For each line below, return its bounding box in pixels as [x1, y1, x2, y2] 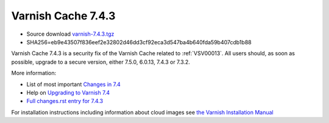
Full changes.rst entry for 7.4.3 [26, 98, 104, 105]
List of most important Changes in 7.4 [26, 81, 121, 88]
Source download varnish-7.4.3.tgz [26, 30, 115, 38]
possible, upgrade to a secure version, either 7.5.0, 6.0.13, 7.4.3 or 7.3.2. [11, 58, 190, 65]
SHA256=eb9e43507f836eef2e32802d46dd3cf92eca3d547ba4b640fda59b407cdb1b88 [26, 38, 252, 45]
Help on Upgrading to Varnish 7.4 [26, 88, 110, 96]
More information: [11, 70, 57, 77]
